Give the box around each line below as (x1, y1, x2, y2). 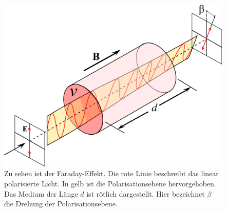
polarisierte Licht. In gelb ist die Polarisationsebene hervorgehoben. (4, 178, 216, 188)
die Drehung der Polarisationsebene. (4, 198, 118, 209)
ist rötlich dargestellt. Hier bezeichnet (86, 188, 205, 199)
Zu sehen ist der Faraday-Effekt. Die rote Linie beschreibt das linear (4, 168, 219, 179)
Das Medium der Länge (4, 188, 78, 199)
